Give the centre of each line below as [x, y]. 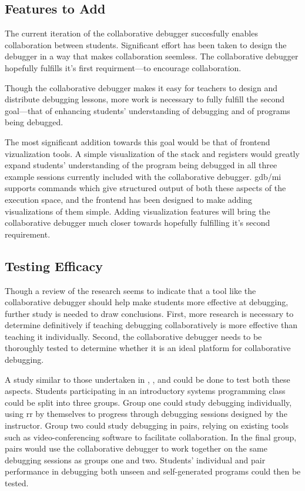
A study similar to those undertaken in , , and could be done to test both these [148, 379]
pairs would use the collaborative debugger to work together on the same [136, 448]
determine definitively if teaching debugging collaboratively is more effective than [151, 325]
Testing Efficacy [54, 265]
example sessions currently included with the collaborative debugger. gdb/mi [143, 176]
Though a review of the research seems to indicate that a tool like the [130, 290]
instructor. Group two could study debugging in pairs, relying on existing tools [147, 425]
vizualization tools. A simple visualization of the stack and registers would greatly [152, 153]
